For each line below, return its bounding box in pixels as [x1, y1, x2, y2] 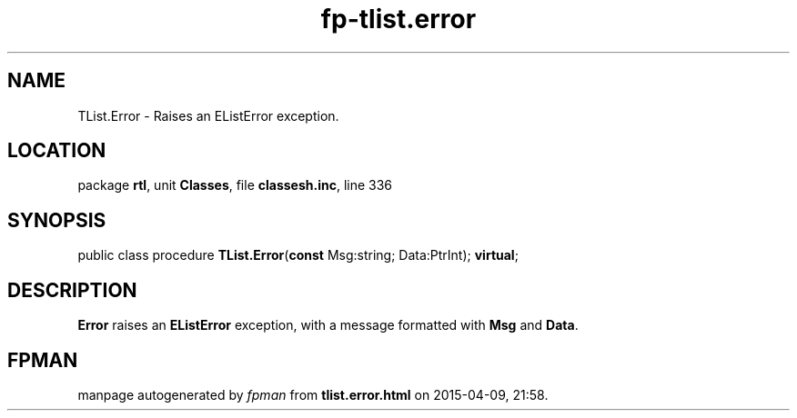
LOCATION [7, 139, 106, 163]
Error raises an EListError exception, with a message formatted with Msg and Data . [77, 317, 579, 333]
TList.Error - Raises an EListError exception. [77, 107, 339, 124]
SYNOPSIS [7, 208, 106, 232]
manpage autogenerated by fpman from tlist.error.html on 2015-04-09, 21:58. [77, 386, 549, 403]
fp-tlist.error [320, 4, 477, 35]
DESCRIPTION [7, 278, 137, 302]
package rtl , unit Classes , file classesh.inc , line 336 [77, 177, 393, 194]
